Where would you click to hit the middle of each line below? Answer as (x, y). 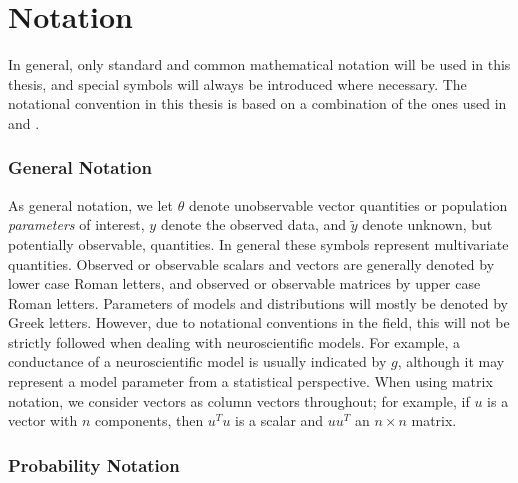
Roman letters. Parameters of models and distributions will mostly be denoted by (258, 302)
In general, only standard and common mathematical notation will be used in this (259, 64)
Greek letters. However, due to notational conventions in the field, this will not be (259, 322)
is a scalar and (279, 420)
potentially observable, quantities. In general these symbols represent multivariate (258, 243)
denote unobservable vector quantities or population (348, 204)
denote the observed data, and (253, 224)
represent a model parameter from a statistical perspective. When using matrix (250, 381)
